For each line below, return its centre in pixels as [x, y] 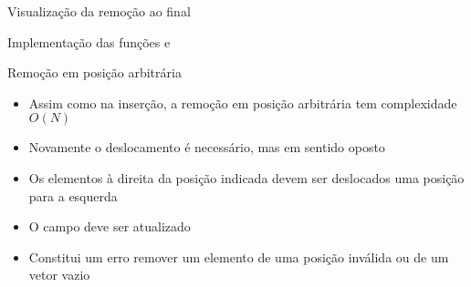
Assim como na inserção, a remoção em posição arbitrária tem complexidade [243, 102]
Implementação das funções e [89, 41]
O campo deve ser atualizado [110, 226]
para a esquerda [73, 195]
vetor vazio [59, 275]
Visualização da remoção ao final [99, 11]
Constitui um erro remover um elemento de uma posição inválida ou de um [239, 256]
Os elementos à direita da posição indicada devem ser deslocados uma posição [246, 177]
